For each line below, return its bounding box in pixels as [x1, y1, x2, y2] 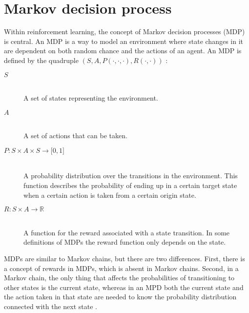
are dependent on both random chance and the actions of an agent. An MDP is [4, 45, 242, 56]
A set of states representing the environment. [23, 93, 158, 103]
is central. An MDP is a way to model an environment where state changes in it [4, 36, 243, 46]
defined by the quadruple [4, 55, 79, 65]
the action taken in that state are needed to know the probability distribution [4, 292, 237, 302]
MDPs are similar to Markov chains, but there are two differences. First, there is [4, 253, 245, 264]
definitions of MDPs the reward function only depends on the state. [23, 237, 226, 247]
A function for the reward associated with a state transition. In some [23, 227, 230, 237]
